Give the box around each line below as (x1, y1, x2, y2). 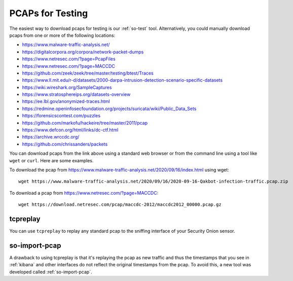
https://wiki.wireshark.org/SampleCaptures (22, 84, 112, 90)
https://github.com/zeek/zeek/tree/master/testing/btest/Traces (22, 70, 154, 76)
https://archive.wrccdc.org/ (22, 134, 80, 140)
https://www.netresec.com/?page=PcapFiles (22, 56, 116, 62)
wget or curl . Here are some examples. (9, 157, 94, 163)
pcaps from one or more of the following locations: (9, 32, 116, 38)
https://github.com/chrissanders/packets (22, 141, 108, 147)
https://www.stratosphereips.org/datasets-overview (22, 91, 131, 97)
